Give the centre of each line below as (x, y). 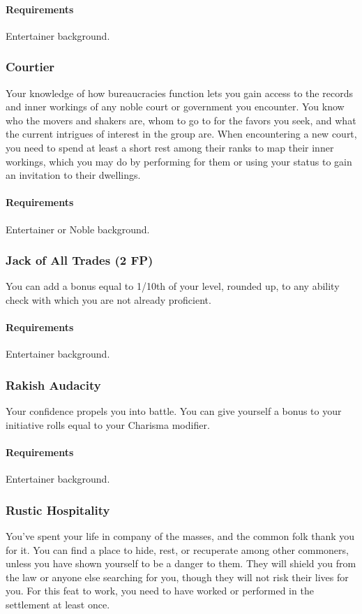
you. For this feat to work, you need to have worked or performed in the (160, 591)
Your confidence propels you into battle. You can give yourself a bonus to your (174, 411)
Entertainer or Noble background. (78, 229)
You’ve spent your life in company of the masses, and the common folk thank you (180, 535)
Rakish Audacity (53, 385)
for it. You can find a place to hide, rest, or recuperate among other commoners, (177, 549)
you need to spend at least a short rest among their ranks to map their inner (170, 147)
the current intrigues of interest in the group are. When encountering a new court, (181, 134)
